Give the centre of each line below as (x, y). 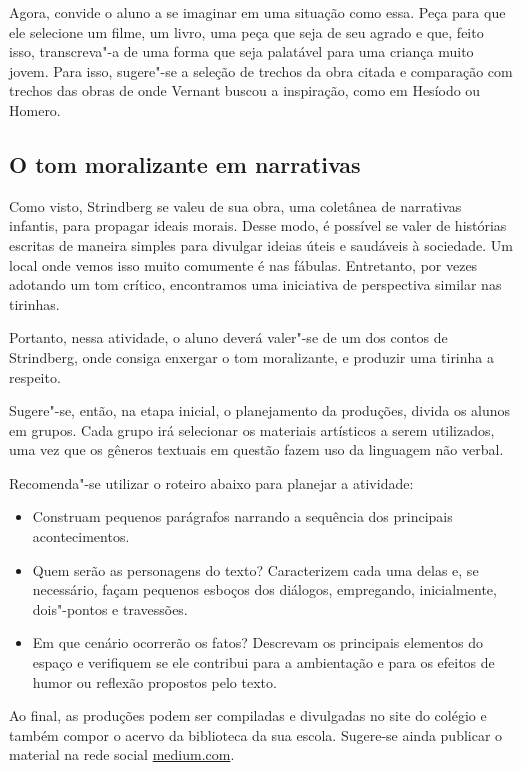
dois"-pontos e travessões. (110, 608)
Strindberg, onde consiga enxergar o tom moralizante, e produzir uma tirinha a (251, 356)
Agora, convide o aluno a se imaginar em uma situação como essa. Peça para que (257, 12)
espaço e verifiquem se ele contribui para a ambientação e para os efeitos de (263, 662)
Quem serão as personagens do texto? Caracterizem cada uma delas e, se (255, 569)
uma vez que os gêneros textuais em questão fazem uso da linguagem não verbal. (256, 449)
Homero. (35, 109)
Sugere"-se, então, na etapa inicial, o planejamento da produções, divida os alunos (260, 410)
